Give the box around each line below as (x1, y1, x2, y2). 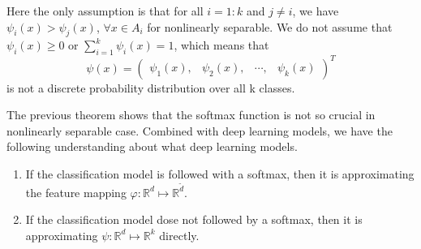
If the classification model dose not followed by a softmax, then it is (25, 211, 363, 228)
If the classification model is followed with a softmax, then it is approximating (25, 165, 415, 182)
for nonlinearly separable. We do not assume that (147, 18, 393, 35)
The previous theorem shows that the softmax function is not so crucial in (6, 106, 376, 123)
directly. (159, 226, 200, 243)
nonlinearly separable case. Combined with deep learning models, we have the (6, 122, 393, 139)
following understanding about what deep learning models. (6, 138, 298, 155)
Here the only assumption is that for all (6, 2, 204, 19)
